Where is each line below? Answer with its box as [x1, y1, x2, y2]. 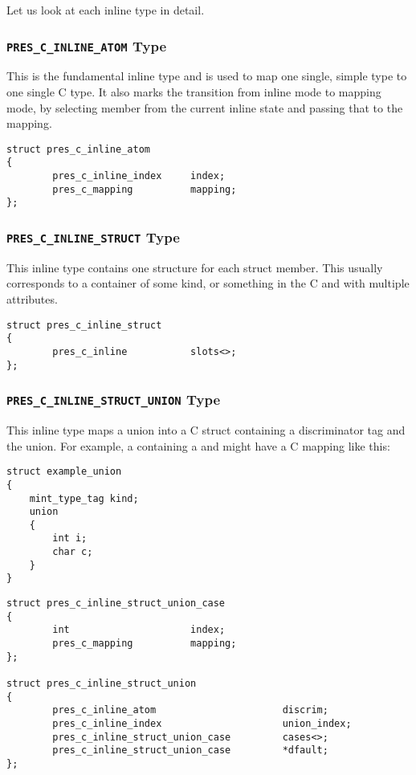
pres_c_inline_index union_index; [52, 718, 352, 729]
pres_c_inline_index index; [52, 170, 226, 182]
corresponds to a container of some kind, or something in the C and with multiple [6, 275, 410, 292]
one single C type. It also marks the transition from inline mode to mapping [6, 83, 381, 100]
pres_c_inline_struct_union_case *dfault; [52, 744, 328, 757]
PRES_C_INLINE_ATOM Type [6, 35, 167, 55]
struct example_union [6, 466, 122, 478]
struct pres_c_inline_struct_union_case [6, 598, 226, 610]
